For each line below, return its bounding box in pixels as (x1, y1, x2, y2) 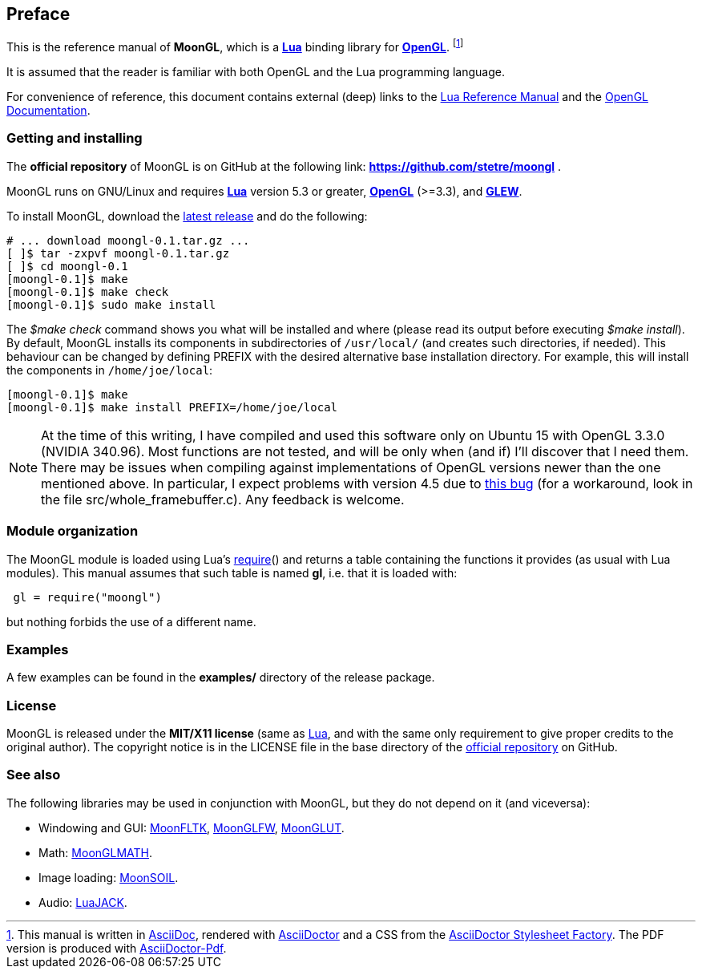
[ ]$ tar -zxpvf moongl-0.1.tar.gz (6, 246, 230, 260)
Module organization (6, 523, 139, 540)
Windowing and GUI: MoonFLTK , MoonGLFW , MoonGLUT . (38, 820, 345, 835)
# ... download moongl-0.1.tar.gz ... (6, 233, 250, 247)
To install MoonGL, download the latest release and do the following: (6, 208, 368, 223)
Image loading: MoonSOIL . (38, 870, 179, 884)
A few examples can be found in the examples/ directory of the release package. (6, 670, 435, 685)
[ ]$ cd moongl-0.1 (6, 259, 128, 273)
